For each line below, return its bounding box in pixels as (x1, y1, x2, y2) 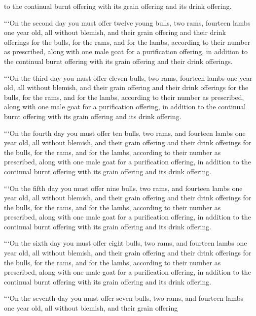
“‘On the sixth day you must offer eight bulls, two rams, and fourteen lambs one (4, 238, 247, 248)
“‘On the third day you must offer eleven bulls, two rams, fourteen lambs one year (4, 72, 253, 83)
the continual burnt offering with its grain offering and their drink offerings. (4, 56, 233, 66)
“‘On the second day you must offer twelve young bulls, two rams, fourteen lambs (4, 17, 251, 28)
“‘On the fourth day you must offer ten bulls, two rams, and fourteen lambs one (4, 127, 246, 138)
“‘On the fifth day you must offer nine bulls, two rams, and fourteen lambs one (4, 183, 243, 193)
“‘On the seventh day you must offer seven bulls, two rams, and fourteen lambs (4, 293, 244, 303)
